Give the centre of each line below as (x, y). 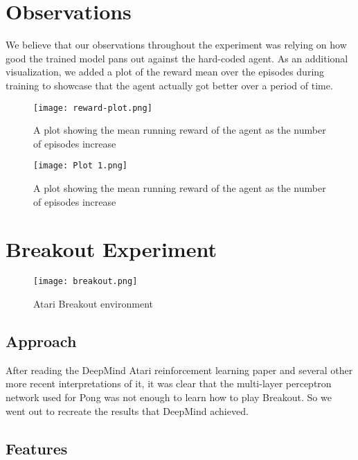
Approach (41, 340)
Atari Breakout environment (93, 303)
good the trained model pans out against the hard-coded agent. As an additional (177, 58)
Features (37, 448)
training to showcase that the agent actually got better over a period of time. (169, 85)
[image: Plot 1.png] (81, 166)
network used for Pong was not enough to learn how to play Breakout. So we (169, 397)
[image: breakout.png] (86, 282)
